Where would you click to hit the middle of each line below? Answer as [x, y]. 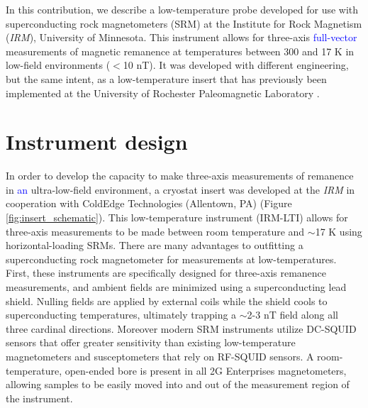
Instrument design [97, 142]
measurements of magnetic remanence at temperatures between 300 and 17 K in [180, 51]
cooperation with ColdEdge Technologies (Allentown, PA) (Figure [149, 203]
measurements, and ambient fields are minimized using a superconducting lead [176, 287]
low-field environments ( [58, 65]
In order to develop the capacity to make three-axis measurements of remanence [180, 176]
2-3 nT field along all [292, 315]
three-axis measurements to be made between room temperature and [155, 231]
